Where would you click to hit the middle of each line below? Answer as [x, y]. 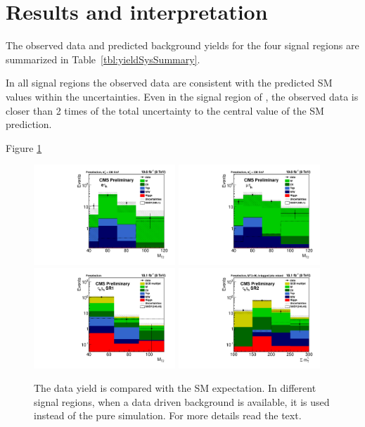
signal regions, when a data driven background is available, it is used [182, 401]
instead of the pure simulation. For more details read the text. [168, 415]
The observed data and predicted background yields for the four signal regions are [182, 45]
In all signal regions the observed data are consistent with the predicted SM [169, 83]
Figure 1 [24, 147]
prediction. [29, 124]
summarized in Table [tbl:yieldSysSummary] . [103, 59]
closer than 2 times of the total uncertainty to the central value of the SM [165, 110]
